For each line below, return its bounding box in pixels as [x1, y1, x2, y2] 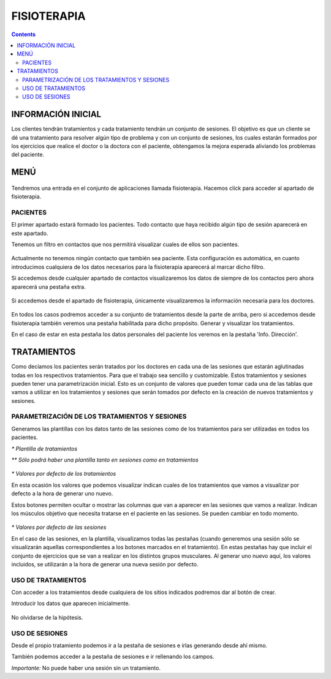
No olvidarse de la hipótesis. [11, 613, 83, 621]
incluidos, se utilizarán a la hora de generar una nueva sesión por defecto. [11, 560, 199, 568]
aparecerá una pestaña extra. [11, 283, 86, 290]
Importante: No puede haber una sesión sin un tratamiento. [11, 664, 161, 672]
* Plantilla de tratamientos [11, 445, 78, 452]
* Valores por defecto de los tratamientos [11, 470, 116, 478]
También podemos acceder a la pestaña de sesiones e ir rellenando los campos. [11, 653, 215, 661]
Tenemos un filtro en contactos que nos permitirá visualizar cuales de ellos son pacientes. [11, 241, 239, 248]
